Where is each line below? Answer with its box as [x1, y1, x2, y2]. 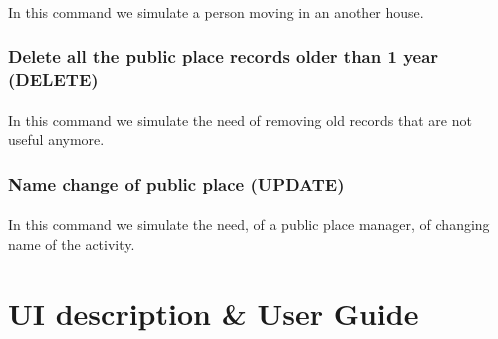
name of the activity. [8, 233, 135, 254]
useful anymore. [8, 129, 105, 150]
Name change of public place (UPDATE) [8, 171, 345, 196]
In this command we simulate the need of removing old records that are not [8, 109, 472, 130]
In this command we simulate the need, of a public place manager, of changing [8, 214, 490, 235]
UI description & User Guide [8, 292, 419, 333]
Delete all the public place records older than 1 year [8, 44, 439, 69]
